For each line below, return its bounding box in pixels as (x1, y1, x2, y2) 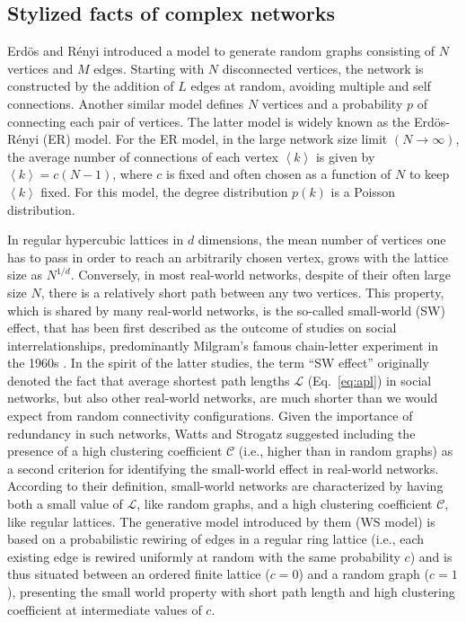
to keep (409, 164, 450, 183)
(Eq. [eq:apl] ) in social (307, 370, 432, 389)
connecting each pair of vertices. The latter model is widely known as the (7, 111, 410, 130)
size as (7, 265, 43, 284)
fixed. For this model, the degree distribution (40, 182, 288, 200)
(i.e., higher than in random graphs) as (238, 441, 453, 460)
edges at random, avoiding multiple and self (190, 76, 431, 95)
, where (112, 164, 153, 183)
